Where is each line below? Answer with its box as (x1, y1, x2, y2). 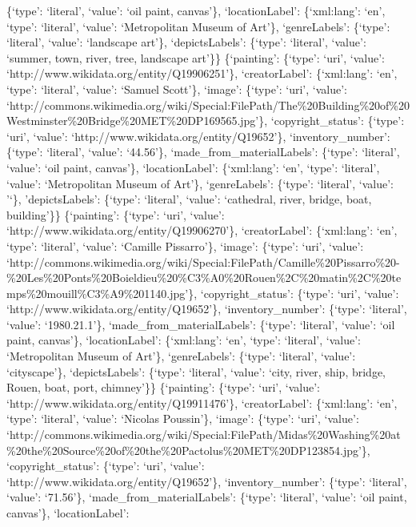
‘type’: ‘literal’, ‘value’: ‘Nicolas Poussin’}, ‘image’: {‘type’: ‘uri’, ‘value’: (6, 410, 359, 427)
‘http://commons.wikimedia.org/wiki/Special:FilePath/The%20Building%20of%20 (6, 96, 410, 113)
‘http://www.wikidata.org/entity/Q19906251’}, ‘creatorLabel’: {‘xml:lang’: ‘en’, (6, 65, 398, 82)
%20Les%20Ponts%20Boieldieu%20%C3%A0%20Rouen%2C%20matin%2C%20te (6, 269, 402, 286)
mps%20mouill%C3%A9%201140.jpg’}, (6, 284, 198, 301)
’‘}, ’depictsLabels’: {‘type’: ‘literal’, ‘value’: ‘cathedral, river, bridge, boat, (6, 191, 372, 207)
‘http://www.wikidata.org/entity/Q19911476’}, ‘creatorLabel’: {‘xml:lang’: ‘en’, (6, 394, 398, 411)
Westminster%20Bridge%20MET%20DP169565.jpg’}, (6, 112, 268, 129)
